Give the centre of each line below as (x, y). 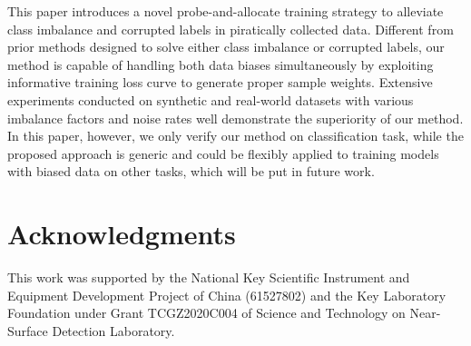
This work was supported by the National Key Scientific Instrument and (209, 277)
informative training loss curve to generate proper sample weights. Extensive (220, 82)
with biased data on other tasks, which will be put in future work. (191, 171)
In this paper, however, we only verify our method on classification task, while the (235, 136)
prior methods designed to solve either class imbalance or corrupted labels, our (226, 47)
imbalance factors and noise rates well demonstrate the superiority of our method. (235, 118)
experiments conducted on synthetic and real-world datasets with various (211, 99)
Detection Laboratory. (113, 330)
